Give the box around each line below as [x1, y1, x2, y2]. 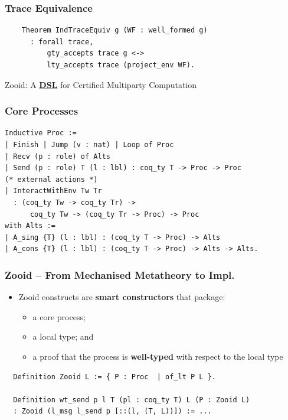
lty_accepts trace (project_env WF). [47, 61, 195, 69]
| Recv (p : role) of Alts [5, 152, 110, 161]
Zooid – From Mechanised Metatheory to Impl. [5, 267, 235, 282]
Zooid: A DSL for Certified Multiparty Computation [5, 78, 197, 90]
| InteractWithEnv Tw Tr [5, 187, 102, 196]
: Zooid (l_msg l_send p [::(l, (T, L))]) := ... [13, 407, 212, 416]
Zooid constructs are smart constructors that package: [18, 291, 225, 303]
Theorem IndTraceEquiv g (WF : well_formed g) [21, 26, 208, 35]
